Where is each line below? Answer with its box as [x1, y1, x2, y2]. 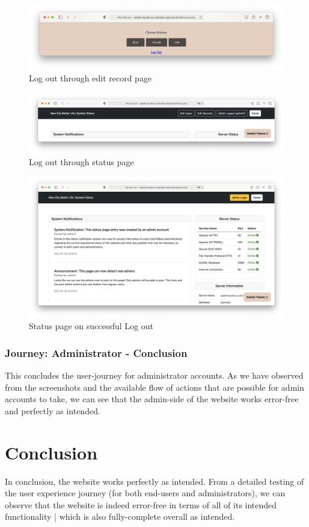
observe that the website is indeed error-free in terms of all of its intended [5, 498, 277, 511]
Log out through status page [29, 156, 134, 168]
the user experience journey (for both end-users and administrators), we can [5, 487, 286, 499]
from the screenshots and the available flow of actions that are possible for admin [5, 380, 304, 393]
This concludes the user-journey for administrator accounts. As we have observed [5, 369, 304, 381]
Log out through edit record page [29, 72, 152, 84]
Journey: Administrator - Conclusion [5, 345, 188, 360]
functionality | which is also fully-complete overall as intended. [5, 510, 235, 523]
